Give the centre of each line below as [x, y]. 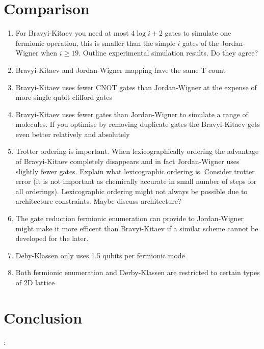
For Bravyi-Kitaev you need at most [72, 33]
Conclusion [43, 317]
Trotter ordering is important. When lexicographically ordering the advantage [137, 151]
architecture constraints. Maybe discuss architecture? [98, 201]
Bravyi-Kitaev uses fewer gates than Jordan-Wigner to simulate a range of [132, 114]
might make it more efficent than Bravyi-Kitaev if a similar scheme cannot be [137, 228]
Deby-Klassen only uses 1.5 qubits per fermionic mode [100, 255]
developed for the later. [52, 238]
